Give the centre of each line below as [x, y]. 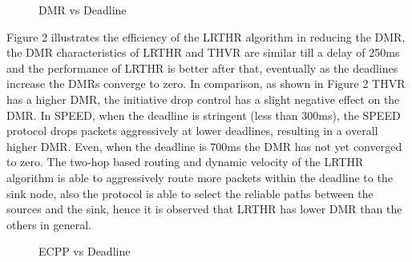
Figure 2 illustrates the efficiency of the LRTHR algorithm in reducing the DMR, [206, 36]
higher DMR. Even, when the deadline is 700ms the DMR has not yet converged [204, 146]
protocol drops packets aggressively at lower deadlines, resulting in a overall [192, 131]
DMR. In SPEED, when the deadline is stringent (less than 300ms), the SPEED [204, 115]
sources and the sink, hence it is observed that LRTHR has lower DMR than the [204, 209]
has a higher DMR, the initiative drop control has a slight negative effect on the [203, 99]
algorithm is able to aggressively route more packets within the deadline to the [200, 177]
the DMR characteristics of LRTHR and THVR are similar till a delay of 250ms [203, 52]
